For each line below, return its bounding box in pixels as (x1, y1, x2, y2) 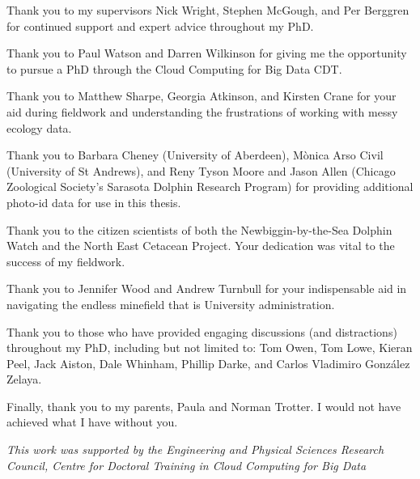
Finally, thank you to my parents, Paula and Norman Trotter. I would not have (6, 397, 401, 414)
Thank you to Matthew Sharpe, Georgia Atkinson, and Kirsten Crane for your (6, 87, 397, 104)
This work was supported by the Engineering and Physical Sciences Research (6, 441, 384, 458)
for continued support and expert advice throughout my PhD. (6, 17, 314, 34)
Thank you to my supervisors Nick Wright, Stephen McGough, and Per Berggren (6, 2, 409, 18)
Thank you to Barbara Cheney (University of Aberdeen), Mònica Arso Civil (6, 146, 384, 163)
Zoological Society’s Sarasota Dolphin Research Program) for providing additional (6, 178, 414, 195)
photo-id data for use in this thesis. (6, 193, 181, 210)
